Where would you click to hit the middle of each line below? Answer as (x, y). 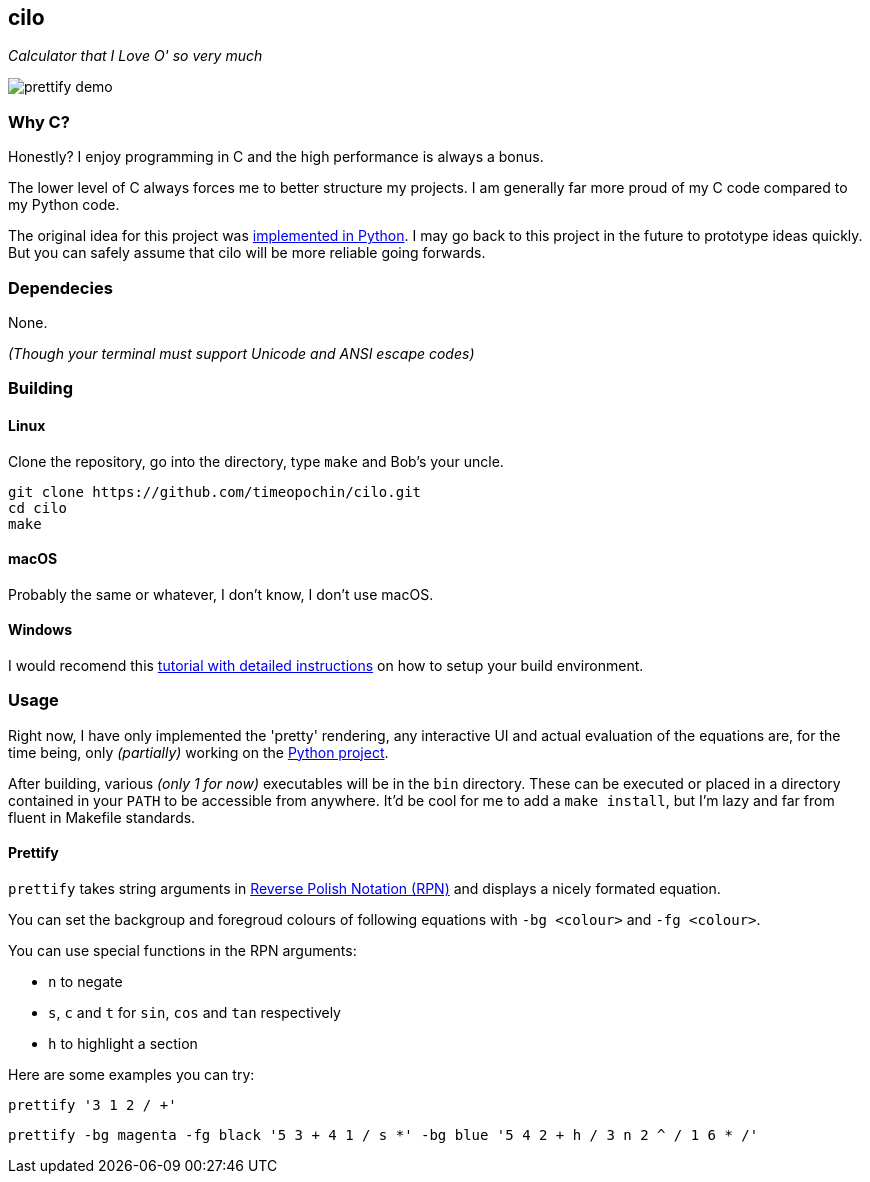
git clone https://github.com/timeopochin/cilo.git (215, 491)
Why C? (39, 121)
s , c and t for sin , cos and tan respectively (194, 1012)
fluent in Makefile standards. (102, 817)
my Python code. (64, 205)
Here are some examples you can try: (131, 1074)
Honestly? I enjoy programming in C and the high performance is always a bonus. (276, 157)
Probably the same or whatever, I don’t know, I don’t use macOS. (221, 594)
